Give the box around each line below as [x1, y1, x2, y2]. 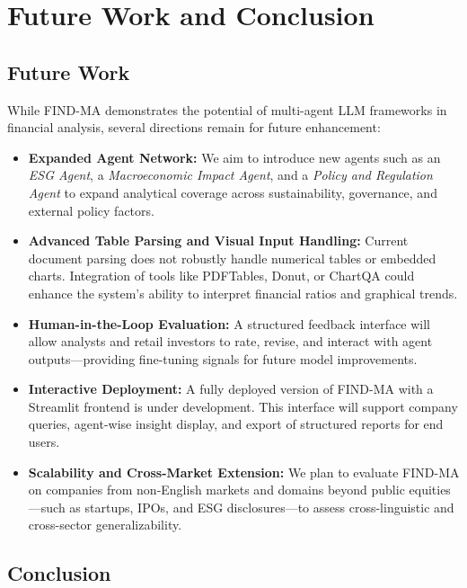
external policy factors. [28, 200, 154, 219]
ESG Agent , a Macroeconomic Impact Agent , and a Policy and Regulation [28, 165, 433, 184]
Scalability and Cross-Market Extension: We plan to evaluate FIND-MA [28, 462, 460, 481]
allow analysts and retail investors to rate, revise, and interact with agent [28, 332, 433, 351]
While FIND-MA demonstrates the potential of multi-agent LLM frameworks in [7, 100, 447, 119]
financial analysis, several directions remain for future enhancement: [7, 118, 381, 137]
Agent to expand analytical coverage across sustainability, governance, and [28, 183, 437, 201]
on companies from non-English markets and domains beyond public [28, 480, 405, 499]
